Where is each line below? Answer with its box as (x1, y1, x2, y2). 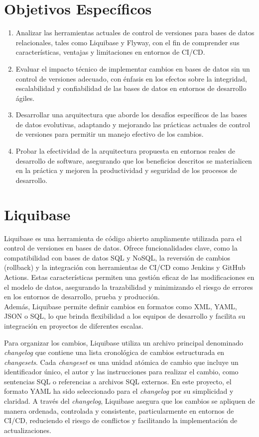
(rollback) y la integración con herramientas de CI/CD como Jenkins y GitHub (4, 262, 246, 272)
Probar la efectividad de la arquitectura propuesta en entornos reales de (15, 146, 235, 156)
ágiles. (15, 92, 35, 103)
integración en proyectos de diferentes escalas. (4, 320, 143, 331)
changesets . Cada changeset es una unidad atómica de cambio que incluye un (4, 356, 239, 367)
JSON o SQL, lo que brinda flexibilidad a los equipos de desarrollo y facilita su (4, 311, 246, 321)
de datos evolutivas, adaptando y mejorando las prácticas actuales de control (15, 119, 251, 129)
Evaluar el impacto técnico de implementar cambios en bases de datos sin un (15, 63, 250, 74)
